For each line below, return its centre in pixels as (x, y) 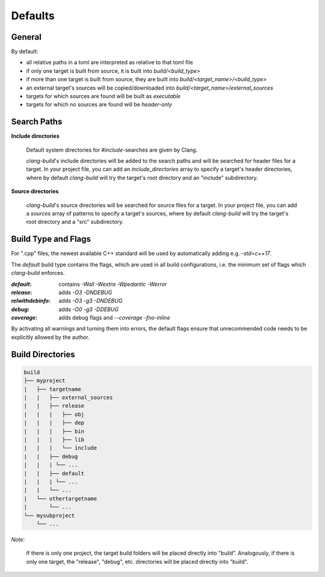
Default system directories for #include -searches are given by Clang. (112, 150)
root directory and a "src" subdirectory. (75, 222)
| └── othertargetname (60, 498)
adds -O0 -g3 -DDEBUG (88, 309)
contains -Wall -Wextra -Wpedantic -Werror (113, 284)
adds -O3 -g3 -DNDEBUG (91, 301)
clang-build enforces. (38, 273)
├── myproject (45, 381)
